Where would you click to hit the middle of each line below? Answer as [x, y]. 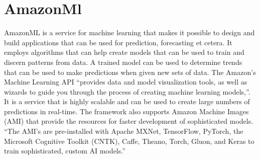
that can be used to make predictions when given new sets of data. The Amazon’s [130, 72]
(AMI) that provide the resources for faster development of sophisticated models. [129, 121]
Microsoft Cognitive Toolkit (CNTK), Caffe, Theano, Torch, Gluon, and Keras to [129, 141]
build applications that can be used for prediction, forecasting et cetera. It [118, 42]
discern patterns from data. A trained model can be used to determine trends [123, 62]
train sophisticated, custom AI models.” [65, 151]
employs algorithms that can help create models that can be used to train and [124, 52]
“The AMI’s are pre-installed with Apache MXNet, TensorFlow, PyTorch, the [124, 131]
